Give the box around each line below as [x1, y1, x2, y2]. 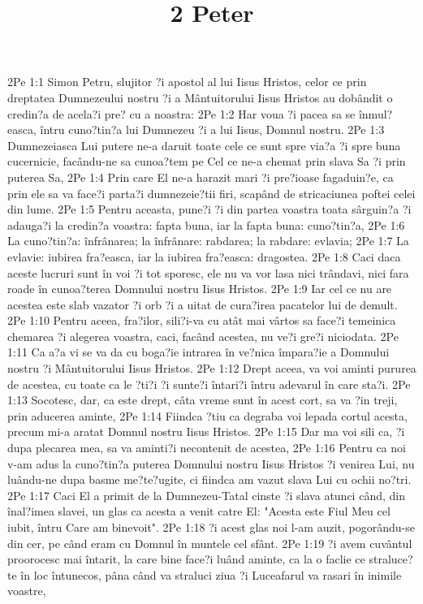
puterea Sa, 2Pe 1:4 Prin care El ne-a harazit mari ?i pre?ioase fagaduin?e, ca [7, 168, 394, 185]
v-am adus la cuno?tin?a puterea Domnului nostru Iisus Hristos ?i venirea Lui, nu [7, 455, 415, 472]
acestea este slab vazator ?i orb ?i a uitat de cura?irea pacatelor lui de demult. [7, 296, 398, 313]
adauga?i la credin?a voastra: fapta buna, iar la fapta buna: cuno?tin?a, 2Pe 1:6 [7, 216, 405, 233]
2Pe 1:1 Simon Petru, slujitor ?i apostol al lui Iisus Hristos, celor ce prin [7, 73, 367, 90]
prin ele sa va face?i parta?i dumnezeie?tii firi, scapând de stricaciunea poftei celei [7, 184, 416, 201]
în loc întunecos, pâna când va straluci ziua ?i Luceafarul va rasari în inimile [20, 566, 402, 583]
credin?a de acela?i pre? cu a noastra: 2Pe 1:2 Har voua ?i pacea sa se [7, 105, 356, 122]
